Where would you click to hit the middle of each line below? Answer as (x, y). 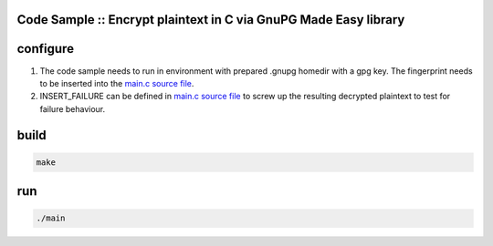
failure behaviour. (73, 108)
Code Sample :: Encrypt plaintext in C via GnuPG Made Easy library (211, 20)
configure (46, 49)
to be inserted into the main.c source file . (117, 83)
